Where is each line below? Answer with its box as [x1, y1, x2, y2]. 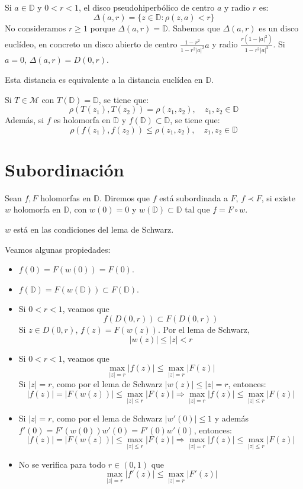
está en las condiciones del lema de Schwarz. [13, 223, 174, 236]
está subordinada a [159, 191, 228, 204]
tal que [185, 203, 210, 215]
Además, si [5, 114, 44, 126]
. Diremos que [99, 191, 150, 204]
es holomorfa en [53, 114, 111, 126]
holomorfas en [40, 191, 91, 204]
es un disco [259, 21, 299, 34]
